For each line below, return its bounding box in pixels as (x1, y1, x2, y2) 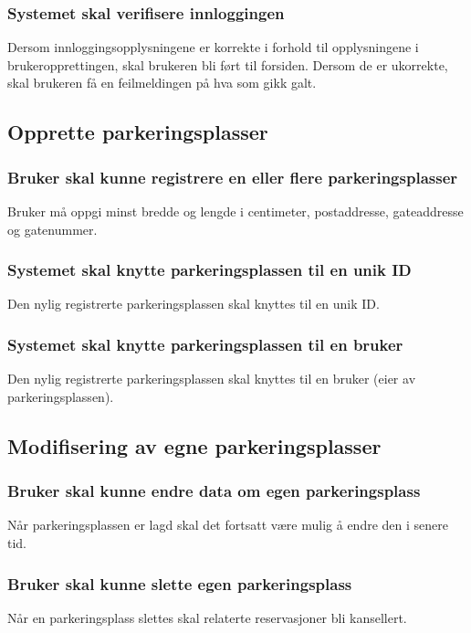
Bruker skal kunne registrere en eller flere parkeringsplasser (7, 165, 458, 188)
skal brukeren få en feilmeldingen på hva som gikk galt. (7, 73, 317, 92)
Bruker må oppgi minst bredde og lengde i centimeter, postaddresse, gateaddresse (7, 202, 464, 220)
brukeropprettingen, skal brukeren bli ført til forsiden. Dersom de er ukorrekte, (7, 55, 448, 74)
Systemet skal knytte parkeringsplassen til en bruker (7, 332, 403, 355)
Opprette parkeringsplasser (7, 118, 268, 146)
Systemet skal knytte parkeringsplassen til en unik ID (7, 258, 412, 281)
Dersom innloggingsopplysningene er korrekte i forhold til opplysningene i (7, 37, 419, 57)
